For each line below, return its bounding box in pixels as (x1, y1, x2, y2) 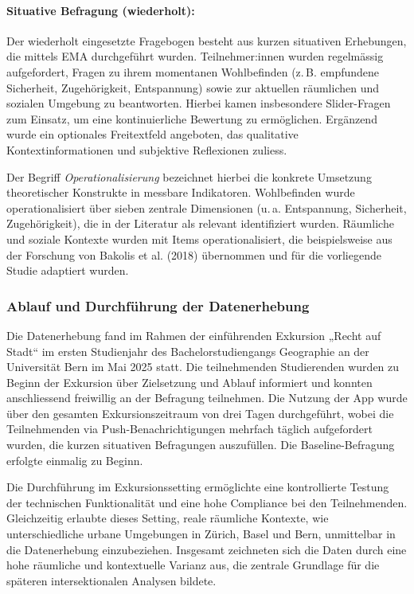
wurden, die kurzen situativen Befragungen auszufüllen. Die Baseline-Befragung (6, 436, 395, 453)
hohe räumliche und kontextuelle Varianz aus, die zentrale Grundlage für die (6, 557, 380, 573)
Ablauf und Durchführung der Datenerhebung (6, 295, 310, 315)
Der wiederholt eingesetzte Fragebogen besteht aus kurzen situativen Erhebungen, (6, 32, 407, 49)
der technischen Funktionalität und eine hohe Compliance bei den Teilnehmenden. (6, 494, 408, 510)
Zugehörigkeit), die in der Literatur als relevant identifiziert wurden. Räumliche (6, 215, 394, 232)
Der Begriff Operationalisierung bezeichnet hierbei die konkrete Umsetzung (6, 168, 372, 185)
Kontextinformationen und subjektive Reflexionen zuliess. (6, 141, 287, 158)
